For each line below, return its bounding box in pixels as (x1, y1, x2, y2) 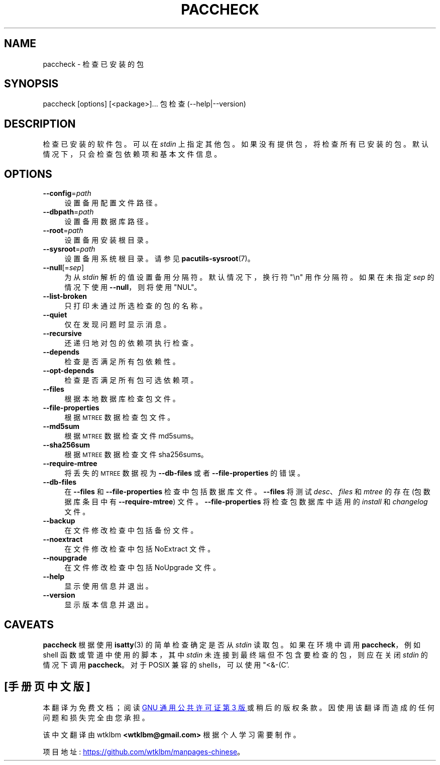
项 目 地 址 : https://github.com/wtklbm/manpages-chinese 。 (43, 747, 245, 756)
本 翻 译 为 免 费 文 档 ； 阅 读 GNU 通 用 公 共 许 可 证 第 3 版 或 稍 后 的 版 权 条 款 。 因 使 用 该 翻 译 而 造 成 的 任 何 (43, 703, 434, 712)
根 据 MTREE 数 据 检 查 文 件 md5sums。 (64, 431, 198, 441)
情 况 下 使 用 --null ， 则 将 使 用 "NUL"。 (64, 283, 201, 292)
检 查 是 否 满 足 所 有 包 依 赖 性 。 (64, 357, 180, 366)
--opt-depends (43, 366, 94, 375)
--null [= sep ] (43, 263, 84, 272)
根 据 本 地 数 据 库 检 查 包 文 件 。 (64, 394, 180, 403)
